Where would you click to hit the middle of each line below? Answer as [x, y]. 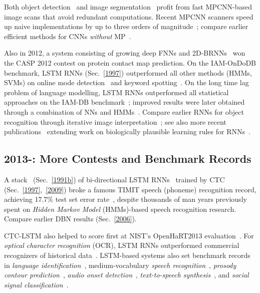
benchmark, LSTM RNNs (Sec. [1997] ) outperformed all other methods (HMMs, [128, 72]
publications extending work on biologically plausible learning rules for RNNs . [127, 131]
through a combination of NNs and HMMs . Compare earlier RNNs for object [124, 111]
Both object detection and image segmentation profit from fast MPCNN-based [128, 7]
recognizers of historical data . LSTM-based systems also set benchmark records [127, 255]
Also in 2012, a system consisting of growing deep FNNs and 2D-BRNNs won [125, 53]
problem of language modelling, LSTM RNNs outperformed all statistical [116, 92]
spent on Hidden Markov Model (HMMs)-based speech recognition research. [120, 209]
